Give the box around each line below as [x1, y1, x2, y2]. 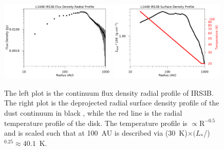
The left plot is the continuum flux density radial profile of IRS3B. [4, 87, 214, 98]
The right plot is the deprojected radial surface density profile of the [4, 97, 219, 108]
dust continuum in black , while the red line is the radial [4, 108, 182, 118]
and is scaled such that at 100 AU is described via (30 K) [4, 127, 188, 138]
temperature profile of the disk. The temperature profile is [4, 117, 188, 128]
